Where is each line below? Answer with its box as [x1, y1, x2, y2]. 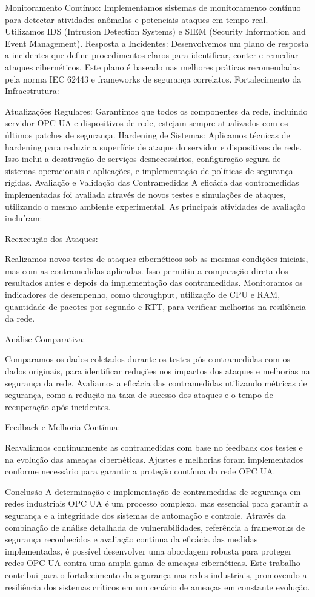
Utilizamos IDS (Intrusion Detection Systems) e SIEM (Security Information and [5, 25, 306, 38]
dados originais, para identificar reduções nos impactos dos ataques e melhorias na [5, 365, 310, 377]
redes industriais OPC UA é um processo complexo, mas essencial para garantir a [5, 497, 308, 510]
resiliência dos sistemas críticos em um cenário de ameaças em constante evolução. [5, 580, 310, 593]
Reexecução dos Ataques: [5, 232, 98, 245]
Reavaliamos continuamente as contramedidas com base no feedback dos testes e [5, 441, 303, 453]
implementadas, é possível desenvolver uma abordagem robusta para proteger [5, 544, 292, 557]
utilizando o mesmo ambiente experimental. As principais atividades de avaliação [5, 200, 306, 212]
